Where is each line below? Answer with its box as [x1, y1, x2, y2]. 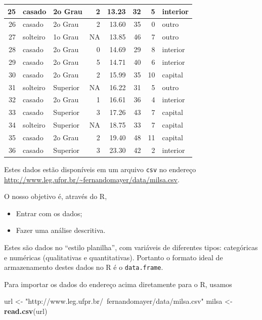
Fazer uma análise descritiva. [16, 225, 106, 235]
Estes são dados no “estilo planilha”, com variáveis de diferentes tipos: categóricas [4, 242, 258, 252]
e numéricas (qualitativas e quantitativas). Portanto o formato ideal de [4, 252, 223, 262]
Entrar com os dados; [16, 208, 82, 218]
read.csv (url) [4, 305, 48, 316]
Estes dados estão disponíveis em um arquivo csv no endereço [4, 164, 196, 174]
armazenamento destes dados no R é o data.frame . [4, 262, 163, 272]
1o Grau [53, 31, 79, 42]
